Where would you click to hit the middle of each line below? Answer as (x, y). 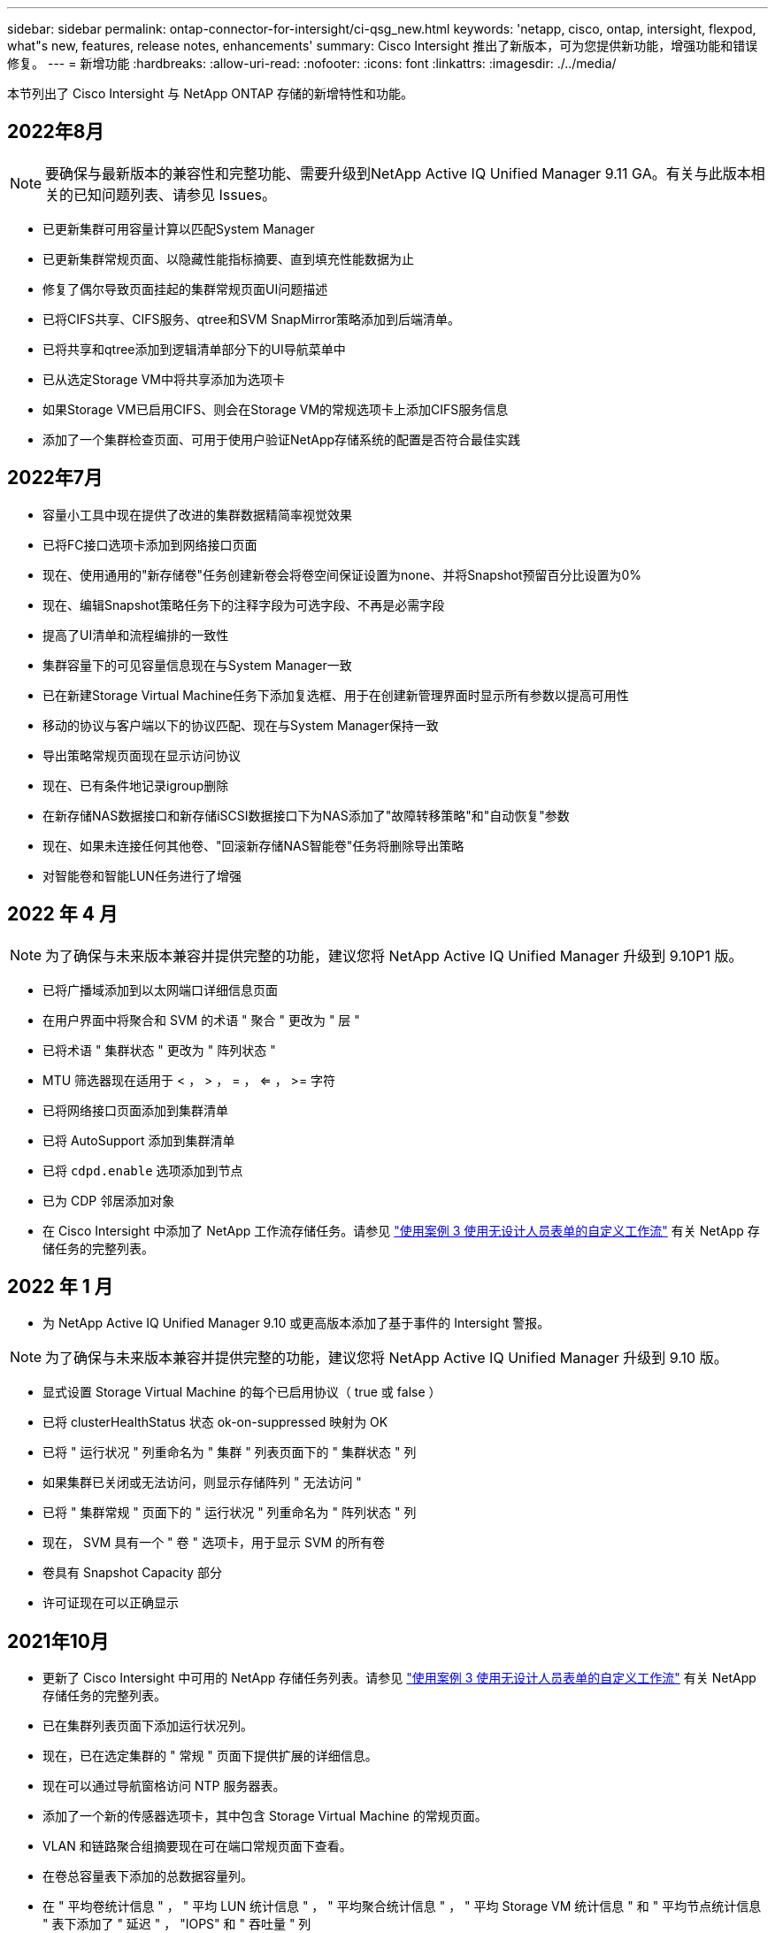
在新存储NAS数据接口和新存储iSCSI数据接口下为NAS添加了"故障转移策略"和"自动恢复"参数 (306, 815)
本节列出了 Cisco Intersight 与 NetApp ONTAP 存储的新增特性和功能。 (210, 93)
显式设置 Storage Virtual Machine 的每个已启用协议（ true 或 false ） (242, 1392)
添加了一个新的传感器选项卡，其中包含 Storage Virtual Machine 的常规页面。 (265, 1816)
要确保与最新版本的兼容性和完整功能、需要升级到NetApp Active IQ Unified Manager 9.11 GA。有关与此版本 (398, 173)
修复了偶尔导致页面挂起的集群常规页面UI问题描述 (185, 289)
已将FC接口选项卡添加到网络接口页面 (150, 544)
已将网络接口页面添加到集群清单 (135, 1110)
